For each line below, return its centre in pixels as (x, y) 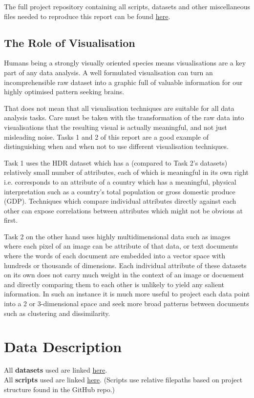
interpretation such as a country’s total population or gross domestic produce (120, 191)
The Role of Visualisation (70, 42)
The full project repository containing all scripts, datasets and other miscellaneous (127, 6)
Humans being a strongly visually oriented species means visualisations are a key (125, 63)
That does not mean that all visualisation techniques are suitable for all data (119, 108)
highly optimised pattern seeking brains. (64, 92)
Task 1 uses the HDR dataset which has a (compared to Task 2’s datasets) (116, 162)
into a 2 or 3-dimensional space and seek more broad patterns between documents (127, 304)
